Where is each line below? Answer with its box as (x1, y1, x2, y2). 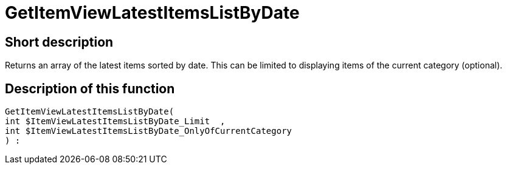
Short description (5, 34, 114, 50)
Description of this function (5, 81, 175, 96)
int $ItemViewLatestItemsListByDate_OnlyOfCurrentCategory (5, 126, 292, 136)
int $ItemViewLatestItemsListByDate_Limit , (5, 116, 226, 127)
